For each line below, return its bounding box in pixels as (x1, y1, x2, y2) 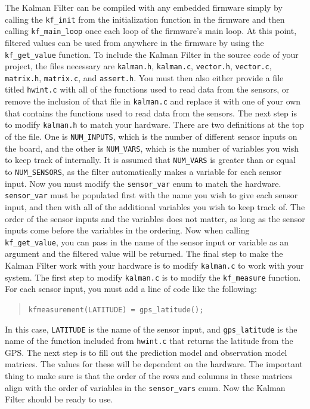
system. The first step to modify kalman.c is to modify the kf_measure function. (5, 270, 301, 283)
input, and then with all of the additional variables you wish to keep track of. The (5, 200, 305, 213)
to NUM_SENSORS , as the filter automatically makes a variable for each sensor (5, 165, 282, 177)
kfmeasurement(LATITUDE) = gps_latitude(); (28, 305, 204, 314)
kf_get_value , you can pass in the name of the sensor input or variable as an (5, 235, 289, 248)
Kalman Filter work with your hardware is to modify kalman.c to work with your (5, 259, 304, 271)
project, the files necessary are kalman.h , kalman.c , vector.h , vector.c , (5, 60, 272, 72)
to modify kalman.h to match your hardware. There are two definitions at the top (5, 118, 305, 131)
